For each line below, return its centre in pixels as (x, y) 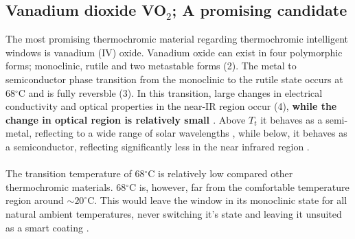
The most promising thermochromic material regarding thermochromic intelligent (177, 39)
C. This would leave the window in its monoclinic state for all (217, 200)
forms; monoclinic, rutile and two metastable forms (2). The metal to (151, 66)
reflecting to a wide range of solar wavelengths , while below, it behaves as (191, 133)
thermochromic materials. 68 (66, 186)
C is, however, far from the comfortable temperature (239, 186)
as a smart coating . (47, 227)
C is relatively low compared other (220, 173)
